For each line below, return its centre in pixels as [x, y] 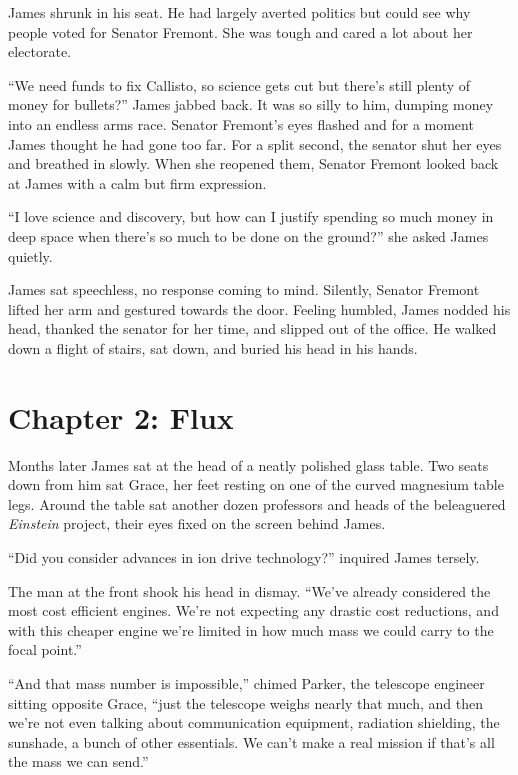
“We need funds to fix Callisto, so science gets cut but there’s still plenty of [239, 84]
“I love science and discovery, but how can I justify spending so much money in [251, 216]
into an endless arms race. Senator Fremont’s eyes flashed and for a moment [241, 123]
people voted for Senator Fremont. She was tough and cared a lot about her [240, 31]
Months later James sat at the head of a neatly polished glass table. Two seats [248, 464]
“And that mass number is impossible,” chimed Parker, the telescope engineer [246, 682]
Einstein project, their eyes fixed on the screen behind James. [197, 523]
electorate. [40, 51]
